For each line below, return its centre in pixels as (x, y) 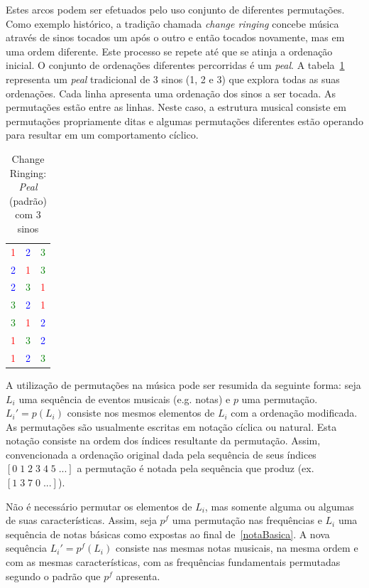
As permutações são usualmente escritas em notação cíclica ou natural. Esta (171, 426)
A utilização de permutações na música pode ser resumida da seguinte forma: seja (183, 384)
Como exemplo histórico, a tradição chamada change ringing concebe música (172, 23)
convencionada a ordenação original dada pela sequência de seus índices (161, 454)
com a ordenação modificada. (294, 413)
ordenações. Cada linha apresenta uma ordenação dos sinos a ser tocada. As (171, 93)
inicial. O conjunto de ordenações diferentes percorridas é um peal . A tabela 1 (175, 65)
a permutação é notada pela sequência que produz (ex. (195, 468)
